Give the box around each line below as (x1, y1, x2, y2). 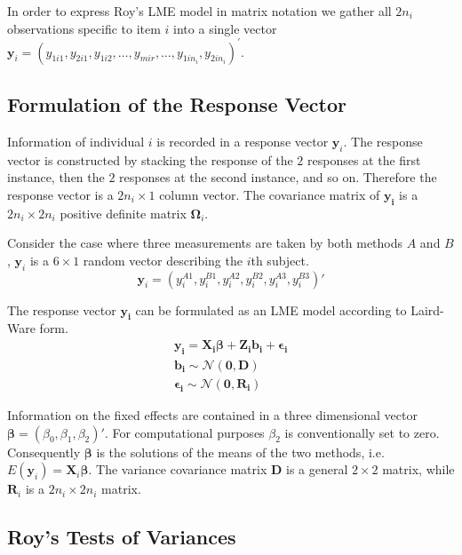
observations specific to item (7, 19, 161, 37)
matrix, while (382, 460, 455, 479)
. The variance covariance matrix (88, 460, 267, 479)
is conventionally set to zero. (284, 423, 440, 441)
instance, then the (7, 168, 105, 186)
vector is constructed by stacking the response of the (7, 150, 293, 169)
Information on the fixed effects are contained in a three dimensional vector (7, 405, 418, 424)
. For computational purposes (104, 423, 265, 441)
